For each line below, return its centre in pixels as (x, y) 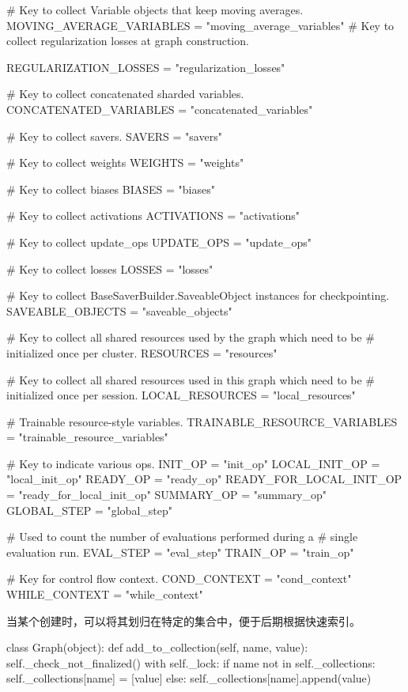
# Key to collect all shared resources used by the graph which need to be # (191, 337)
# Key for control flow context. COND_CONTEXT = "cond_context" (179, 579)
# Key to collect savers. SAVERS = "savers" (114, 136)
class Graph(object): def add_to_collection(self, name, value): (157, 647)
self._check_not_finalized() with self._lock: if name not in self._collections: (191, 662)
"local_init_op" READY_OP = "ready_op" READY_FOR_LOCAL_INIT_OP (204, 479)
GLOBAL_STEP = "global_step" (89, 510)
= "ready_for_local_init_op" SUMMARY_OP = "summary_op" (167, 495)
